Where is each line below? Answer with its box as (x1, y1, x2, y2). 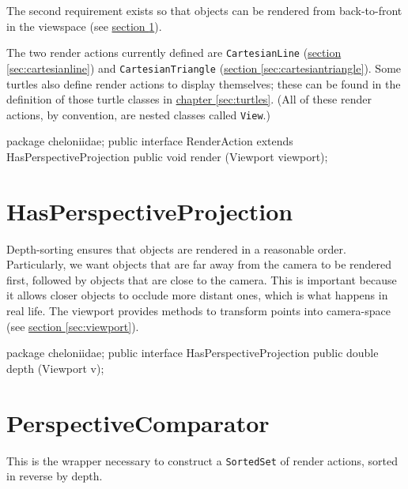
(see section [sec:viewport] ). (6, 318, 139, 334)
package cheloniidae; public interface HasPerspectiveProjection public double (6, 344, 379, 361)
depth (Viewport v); (6, 359, 104, 376)
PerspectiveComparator (6, 406, 270, 438)
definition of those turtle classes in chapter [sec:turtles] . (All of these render (6, 91, 372, 107)
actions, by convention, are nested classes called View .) (6, 106, 270, 122)
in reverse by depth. (6, 468, 103, 484)
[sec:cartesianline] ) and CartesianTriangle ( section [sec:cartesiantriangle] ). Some (6, 59, 402, 76)
